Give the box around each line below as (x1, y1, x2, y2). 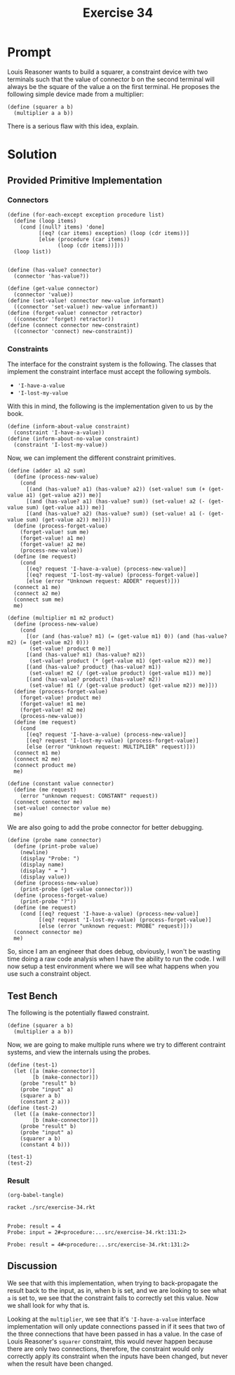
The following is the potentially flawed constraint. (7, 1008, 149, 1017)
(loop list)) (13, 248, 52, 255)
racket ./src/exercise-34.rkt (7, 1204, 96, 1211)
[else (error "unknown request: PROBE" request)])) (38, 923, 193, 930)
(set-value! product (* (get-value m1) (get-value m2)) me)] (29, 658, 212, 665)
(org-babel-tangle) (7, 1192, 65, 1199)
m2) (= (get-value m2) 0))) (7, 639, 90, 646)
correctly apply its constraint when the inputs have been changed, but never (7, 1352, 228, 1360)
